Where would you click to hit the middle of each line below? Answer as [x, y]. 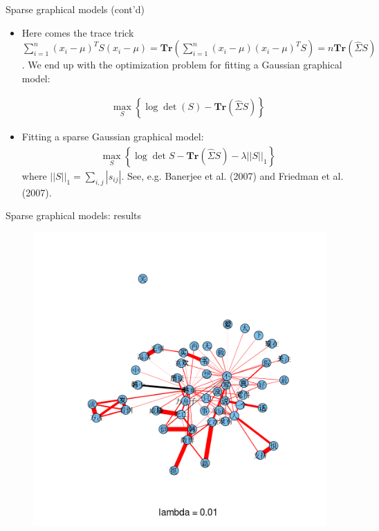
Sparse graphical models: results [74, 215]
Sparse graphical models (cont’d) [75, 9]
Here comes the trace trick [78, 32]
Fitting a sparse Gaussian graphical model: [113, 137]
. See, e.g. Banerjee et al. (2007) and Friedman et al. [232, 176]
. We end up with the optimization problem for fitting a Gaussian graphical [182, 65]
